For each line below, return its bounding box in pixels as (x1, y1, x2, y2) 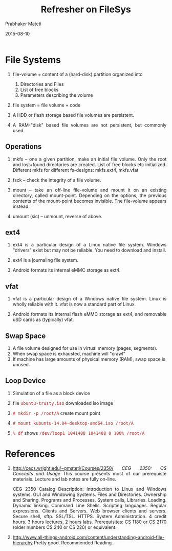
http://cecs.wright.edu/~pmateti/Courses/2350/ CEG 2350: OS (12, 465, 167, 471)
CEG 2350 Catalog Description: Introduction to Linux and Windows (12, 486, 167, 492)
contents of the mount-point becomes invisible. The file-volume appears (12, 198, 167, 204)
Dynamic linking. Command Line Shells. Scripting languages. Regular (12, 502, 167, 508)
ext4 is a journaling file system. (12, 257, 79, 263)
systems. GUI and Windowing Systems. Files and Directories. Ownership (12, 491, 167, 497)
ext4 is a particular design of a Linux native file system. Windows (12, 242, 167, 248)
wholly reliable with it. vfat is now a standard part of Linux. (12, 301, 136, 307)
